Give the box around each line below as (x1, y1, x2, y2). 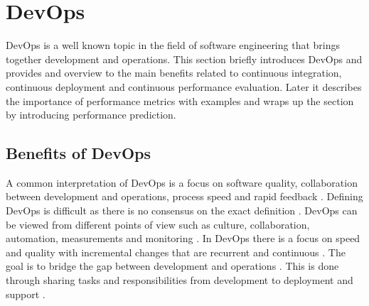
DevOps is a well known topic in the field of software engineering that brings (6, 38, 341, 53)
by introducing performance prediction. (6, 107, 176, 122)
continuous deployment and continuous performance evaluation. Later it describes (6, 79, 362, 94)
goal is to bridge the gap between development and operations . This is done (6, 258, 339, 273)
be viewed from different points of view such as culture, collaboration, (6, 217, 310, 231)
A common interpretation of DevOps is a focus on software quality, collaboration (6, 175, 358, 190)
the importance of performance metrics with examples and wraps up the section (6, 93, 354, 108)
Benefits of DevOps (6, 142, 151, 164)
